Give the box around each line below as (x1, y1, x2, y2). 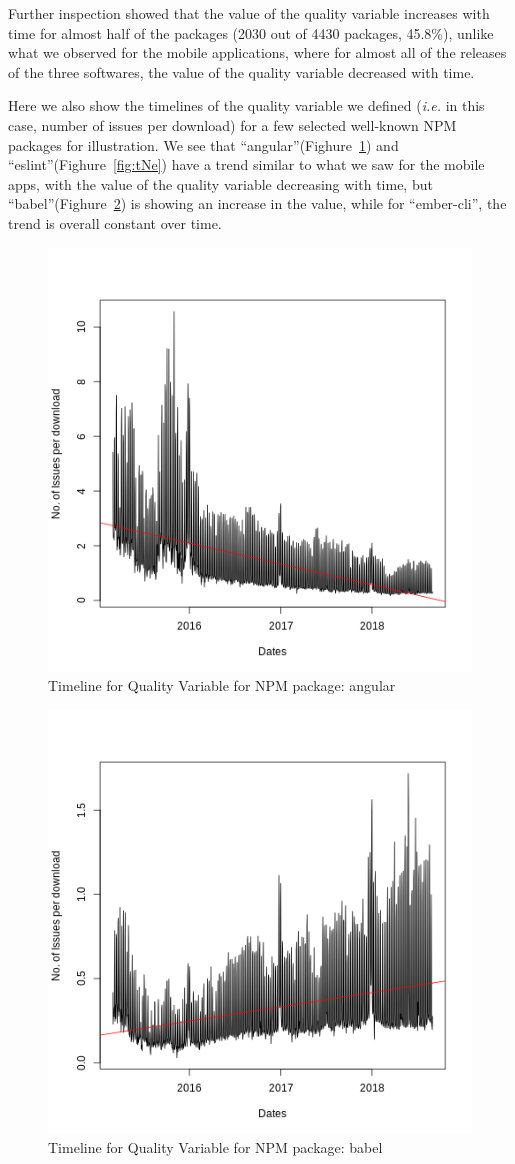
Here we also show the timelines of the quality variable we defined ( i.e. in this (8, 95, 485, 116)
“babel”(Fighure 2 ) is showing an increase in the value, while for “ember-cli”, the (8, 193, 507, 214)
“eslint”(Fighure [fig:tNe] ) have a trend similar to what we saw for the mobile (8, 154, 485, 175)
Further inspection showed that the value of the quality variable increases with (8, 3, 490, 23)
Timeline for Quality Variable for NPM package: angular (48, 675, 396, 696)
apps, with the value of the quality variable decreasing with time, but (8, 173, 433, 194)
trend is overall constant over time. (8, 212, 222, 233)
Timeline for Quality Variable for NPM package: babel (48, 1137, 383, 1158)
